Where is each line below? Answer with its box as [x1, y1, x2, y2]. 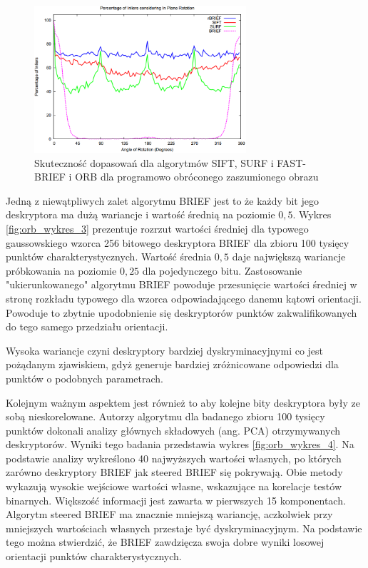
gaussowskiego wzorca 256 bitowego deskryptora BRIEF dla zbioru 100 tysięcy [6, 235, 349, 250]
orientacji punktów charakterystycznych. [6, 549, 182, 564]
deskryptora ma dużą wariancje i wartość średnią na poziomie [6, 207, 275, 222]
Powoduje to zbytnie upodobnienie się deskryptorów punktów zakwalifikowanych [6, 305, 357, 320]
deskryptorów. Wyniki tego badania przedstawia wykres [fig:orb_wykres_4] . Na [6, 437, 354, 452]
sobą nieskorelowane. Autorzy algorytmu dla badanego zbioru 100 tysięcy [6, 409, 325, 424]
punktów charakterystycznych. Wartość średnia [6, 249, 212, 264]
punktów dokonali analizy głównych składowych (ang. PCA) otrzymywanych [6, 422, 341, 437]
